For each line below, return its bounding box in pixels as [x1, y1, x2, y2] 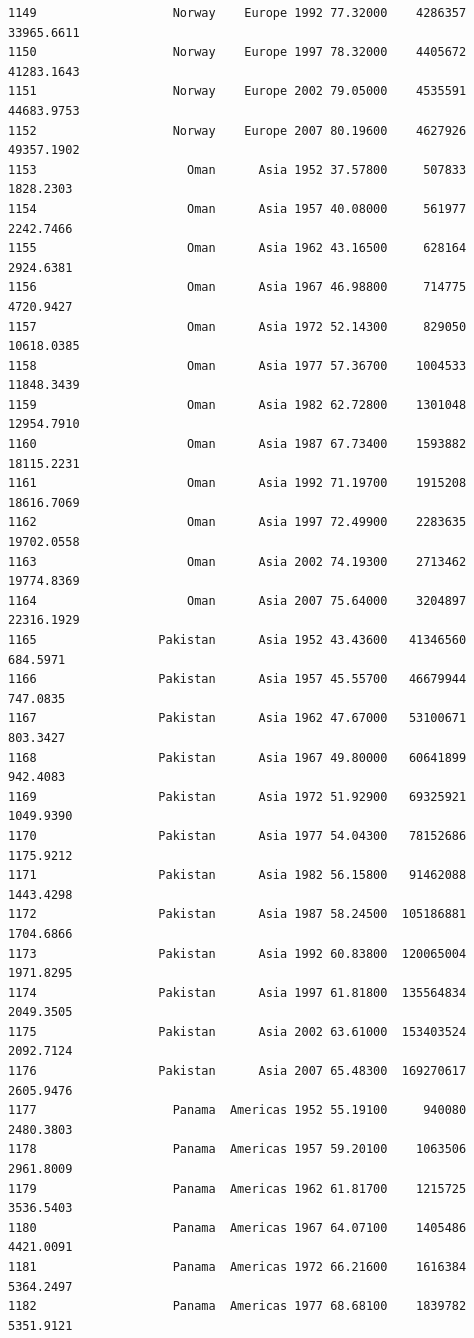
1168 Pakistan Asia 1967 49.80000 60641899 [8, 750, 467, 765]
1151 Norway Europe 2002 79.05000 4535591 [8, 84, 467, 99]
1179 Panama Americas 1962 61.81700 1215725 [8, 1181, 467, 1196]
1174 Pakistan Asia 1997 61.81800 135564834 [8, 985, 467, 1000]
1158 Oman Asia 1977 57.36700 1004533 [8, 358, 467, 373]
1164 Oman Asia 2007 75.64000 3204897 [8, 593, 467, 608]
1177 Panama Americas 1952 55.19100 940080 [8, 1103, 467, 1118]
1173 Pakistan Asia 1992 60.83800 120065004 [8, 946, 467, 961]
